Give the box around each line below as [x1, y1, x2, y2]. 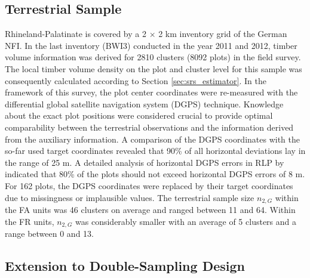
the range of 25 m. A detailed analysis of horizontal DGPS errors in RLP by [5, 156, 284, 168]
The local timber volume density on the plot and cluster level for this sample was [5, 62, 302, 75]
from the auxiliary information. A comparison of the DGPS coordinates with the [5, 132, 300, 145]
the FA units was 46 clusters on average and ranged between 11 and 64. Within [5, 203, 296, 215]
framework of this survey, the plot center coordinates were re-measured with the [5, 86, 298, 98]
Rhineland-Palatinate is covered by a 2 [5, 27, 146, 40]
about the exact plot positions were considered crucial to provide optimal [5, 109, 273, 122]
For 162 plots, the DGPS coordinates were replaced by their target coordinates [5, 179, 293, 191]
